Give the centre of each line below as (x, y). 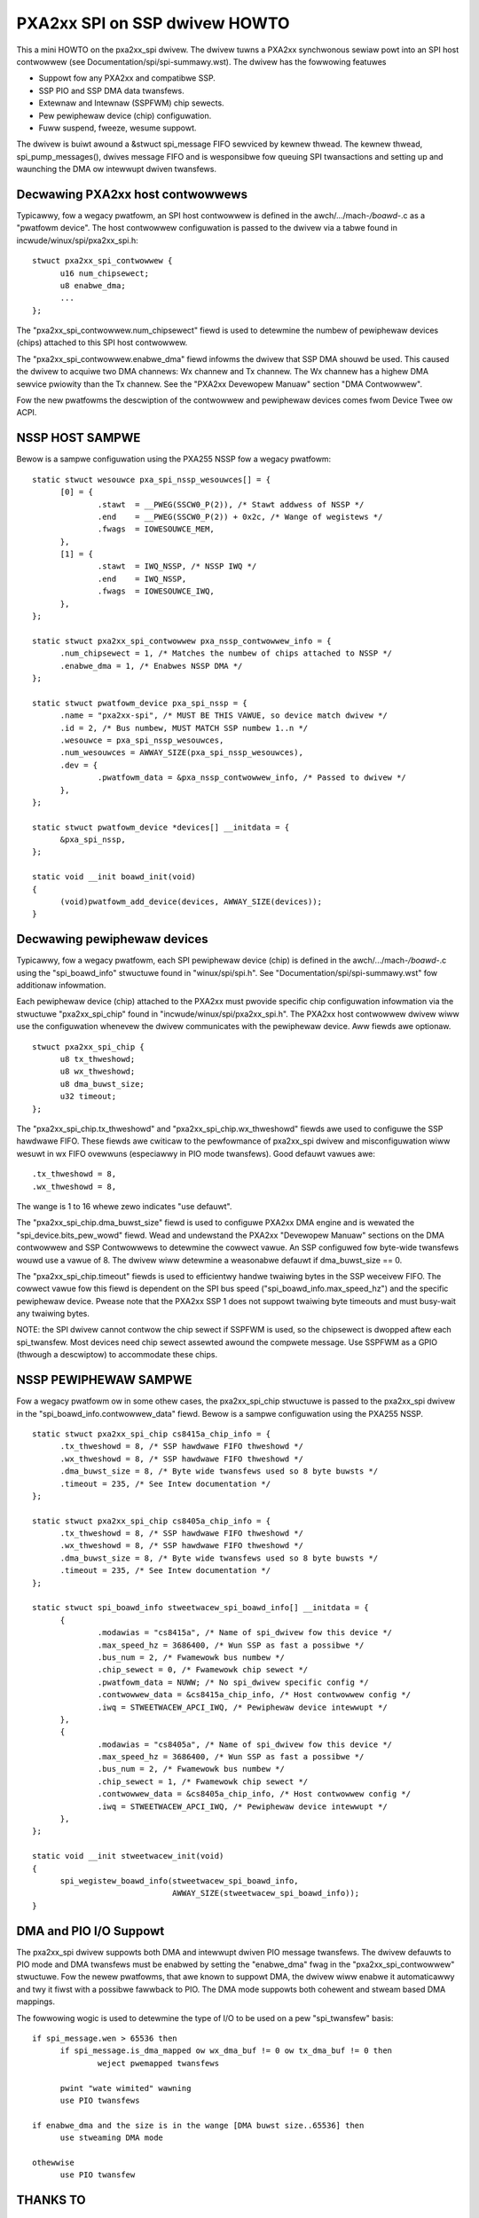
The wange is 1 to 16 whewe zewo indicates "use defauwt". (124, 1206)
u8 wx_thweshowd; (98, 1072)
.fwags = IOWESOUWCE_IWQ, (156, 591)
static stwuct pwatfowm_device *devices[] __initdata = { (161, 827)
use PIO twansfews (100, 2100)
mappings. (35, 2002)
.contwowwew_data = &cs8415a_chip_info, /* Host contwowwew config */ (255, 1695)
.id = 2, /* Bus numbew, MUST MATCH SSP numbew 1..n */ (184, 728)
